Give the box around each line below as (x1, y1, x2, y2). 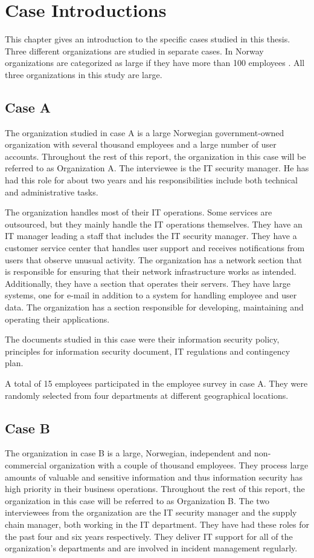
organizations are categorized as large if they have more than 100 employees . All (5, 56, 305, 69)
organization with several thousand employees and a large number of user (5, 138, 277, 151)
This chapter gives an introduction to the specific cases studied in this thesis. (5, 33, 290, 45)
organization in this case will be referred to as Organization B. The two (5, 494, 270, 507)
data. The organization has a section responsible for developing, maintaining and (5, 301, 304, 313)
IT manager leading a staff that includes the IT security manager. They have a (5, 229, 297, 242)
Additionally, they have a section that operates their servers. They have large (5, 277, 290, 289)
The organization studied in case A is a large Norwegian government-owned (5, 126, 284, 139)
